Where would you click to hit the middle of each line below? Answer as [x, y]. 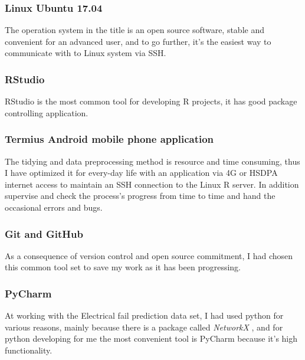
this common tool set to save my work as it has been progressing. [123, 267]
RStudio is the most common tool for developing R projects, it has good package [151, 101]
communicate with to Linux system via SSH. [86, 53]
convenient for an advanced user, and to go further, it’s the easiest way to [138, 41]
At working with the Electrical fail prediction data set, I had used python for [144, 315]
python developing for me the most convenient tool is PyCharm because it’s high [151, 338]
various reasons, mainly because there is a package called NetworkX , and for [144, 327]
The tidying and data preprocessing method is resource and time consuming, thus [152, 161]
